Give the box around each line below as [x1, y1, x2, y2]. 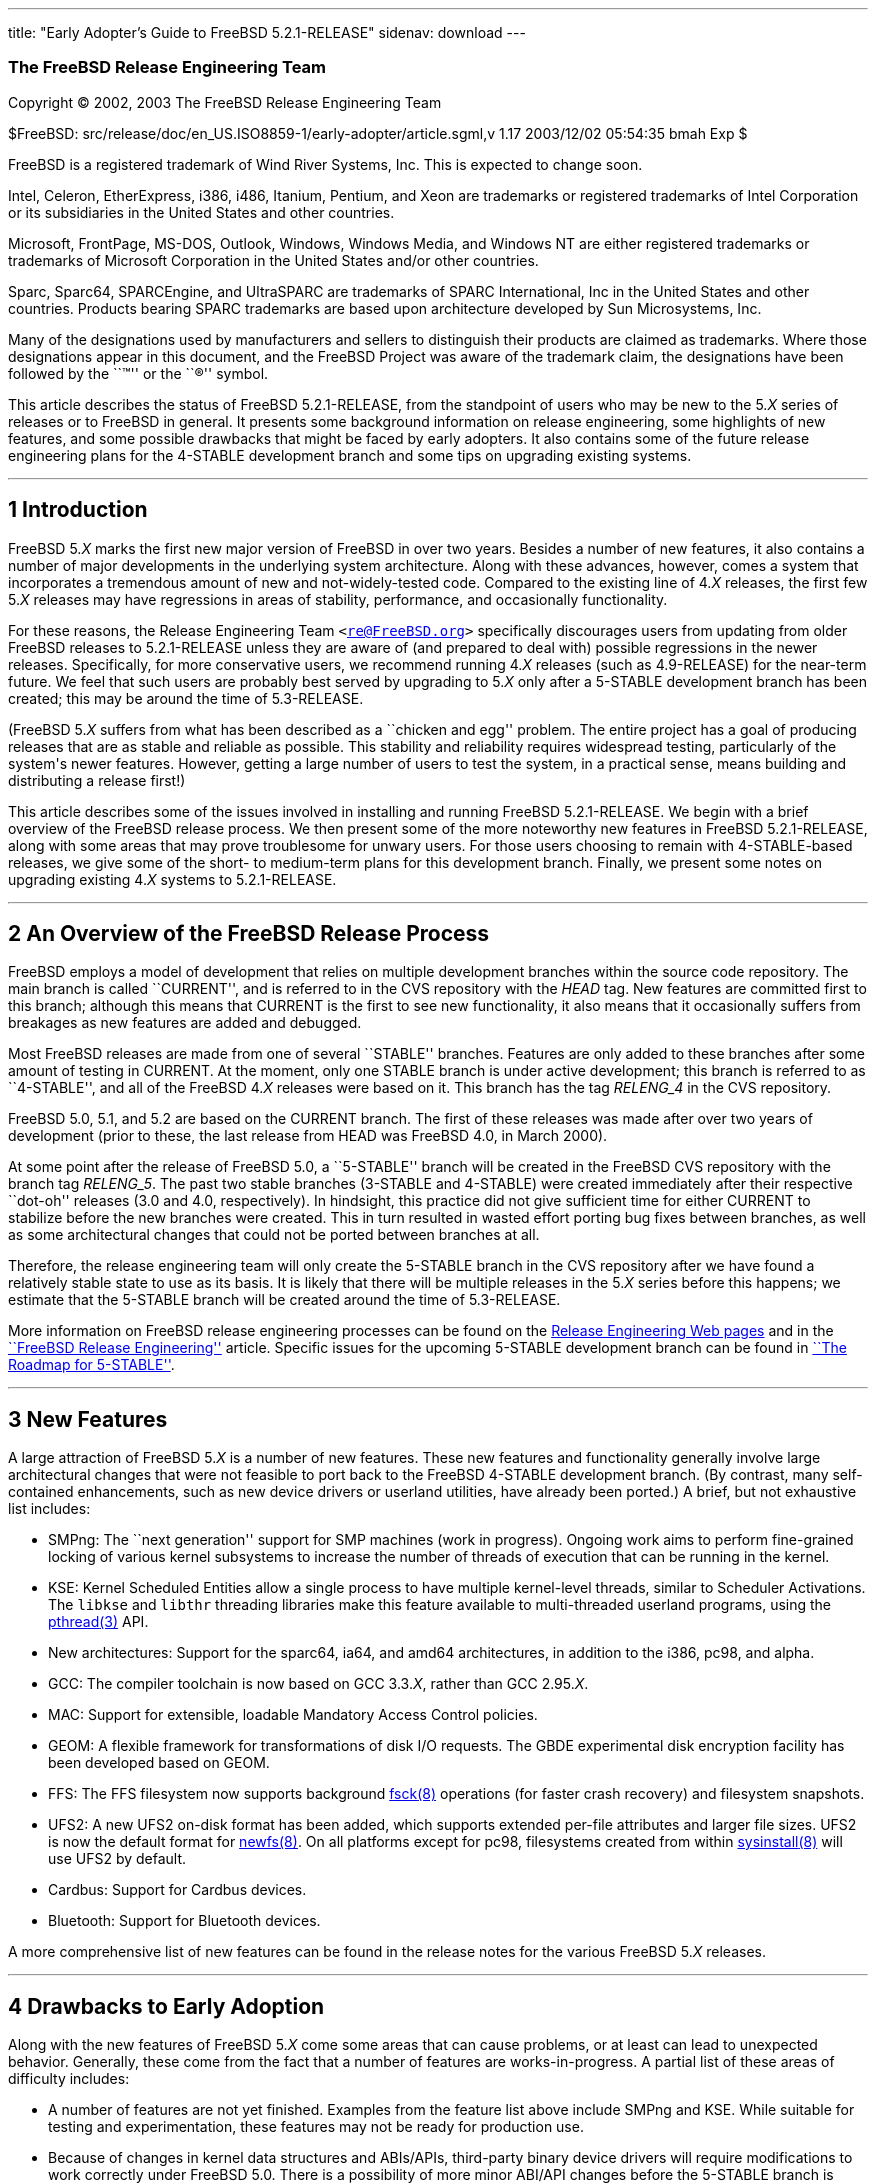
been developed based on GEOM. [48, 1754, 270, 1772]
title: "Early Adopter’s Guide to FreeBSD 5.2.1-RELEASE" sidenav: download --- [8, 24, 526, 41]
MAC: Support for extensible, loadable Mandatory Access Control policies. [48, 1706, 538, 1724]
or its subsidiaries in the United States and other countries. [8, 203, 395, 221]
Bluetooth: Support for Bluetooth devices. [48, 1912, 321, 1930]
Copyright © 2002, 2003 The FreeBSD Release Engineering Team [8, 93, 442, 111]
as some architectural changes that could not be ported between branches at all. [8, 1226, 540, 1244]
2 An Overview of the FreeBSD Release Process [8, 921, 490, 947]
